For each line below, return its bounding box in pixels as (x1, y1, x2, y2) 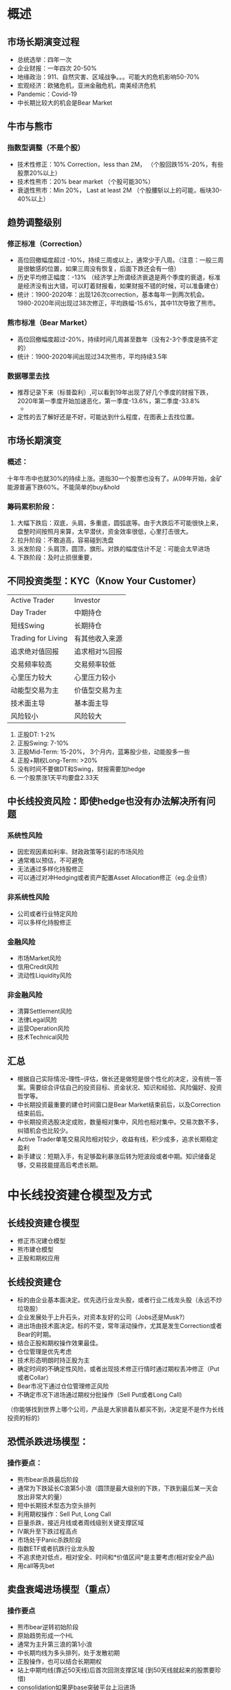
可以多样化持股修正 (16, 918, 72, 926)
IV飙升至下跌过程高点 (16, 1527, 78, 1535)
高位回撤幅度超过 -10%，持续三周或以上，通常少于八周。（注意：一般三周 (16, 256, 224, 264)
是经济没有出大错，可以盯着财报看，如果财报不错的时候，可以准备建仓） (16, 282, 222, 290)
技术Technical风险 (16, 1033, 69, 1041)
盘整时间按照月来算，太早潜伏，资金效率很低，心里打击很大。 (16, 527, 192, 535)
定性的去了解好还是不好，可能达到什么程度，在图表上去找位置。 (16, 412, 198, 421)
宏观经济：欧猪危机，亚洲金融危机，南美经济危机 (16, 81, 156, 90)
